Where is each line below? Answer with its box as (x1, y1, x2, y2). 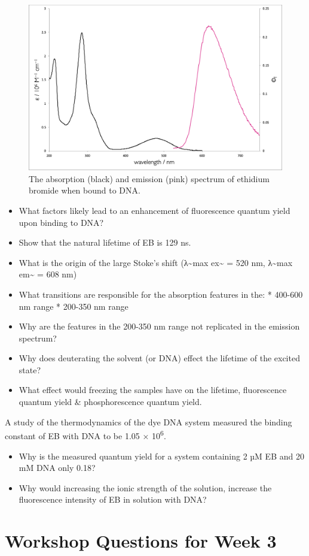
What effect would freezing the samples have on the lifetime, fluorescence (19, 383, 287, 396)
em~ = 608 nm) (19, 268, 77, 280)
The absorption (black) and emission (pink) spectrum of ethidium (29, 172, 270, 185)
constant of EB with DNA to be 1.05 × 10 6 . (5, 428, 166, 442)
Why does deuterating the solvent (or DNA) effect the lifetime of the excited (19, 352, 300, 364)
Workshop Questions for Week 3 (5, 528, 277, 553)
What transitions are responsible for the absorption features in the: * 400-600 (19, 288, 303, 300)
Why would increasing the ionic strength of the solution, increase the (19, 481, 272, 494)
